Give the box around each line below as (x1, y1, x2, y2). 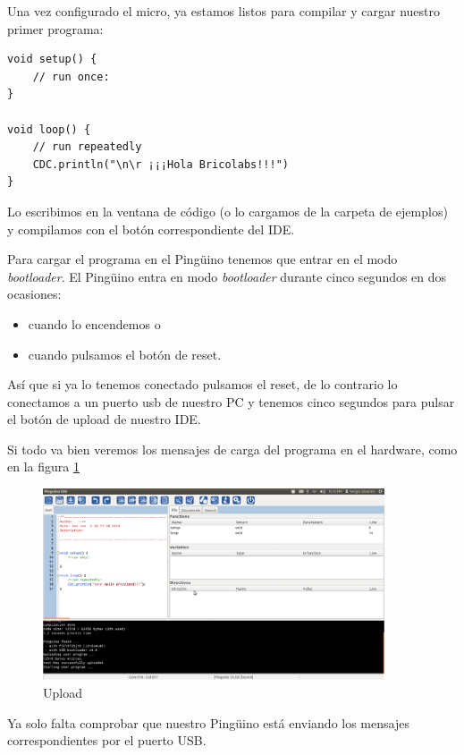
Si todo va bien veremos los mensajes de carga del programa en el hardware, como (7, 439, 458, 458)
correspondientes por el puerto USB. (7, 731, 207, 750)
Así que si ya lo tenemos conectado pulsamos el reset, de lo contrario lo (7, 375, 398, 394)
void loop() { (7, 123, 91, 136)
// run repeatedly (32, 140, 142, 154)
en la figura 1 (7, 457, 80, 476)
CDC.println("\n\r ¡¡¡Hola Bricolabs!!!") (32, 157, 289, 171)
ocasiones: (7, 284, 62, 303)
